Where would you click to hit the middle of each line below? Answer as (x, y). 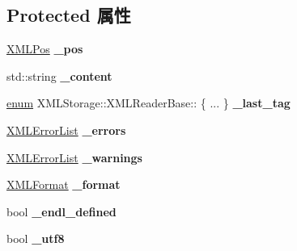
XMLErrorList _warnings (74, 157)
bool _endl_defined (62, 211)
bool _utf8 (36, 238)
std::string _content (59, 75)
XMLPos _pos (45, 49)
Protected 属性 (69, 15)
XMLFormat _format (64, 184)
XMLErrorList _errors (66, 130)
